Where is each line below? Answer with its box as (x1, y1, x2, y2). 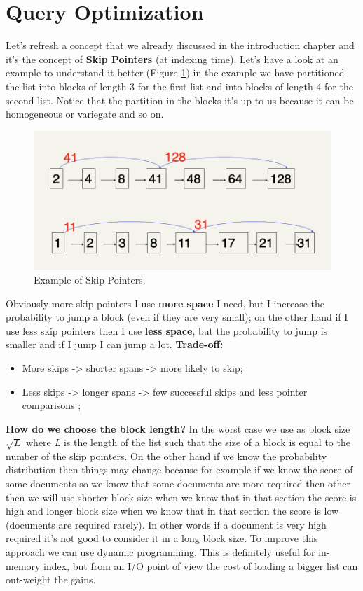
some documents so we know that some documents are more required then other (6, 476, 351, 491)
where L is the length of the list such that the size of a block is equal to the (25, 435, 350, 450)
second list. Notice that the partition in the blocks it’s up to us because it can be (6, 92, 354, 107)
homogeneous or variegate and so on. (6, 106, 164, 121)
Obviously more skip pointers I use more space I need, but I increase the (6, 295, 325, 310)
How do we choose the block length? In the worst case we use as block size (6, 421, 350, 436)
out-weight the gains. (6, 572, 96, 587)
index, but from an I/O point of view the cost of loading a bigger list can (43, 558, 358, 573)
